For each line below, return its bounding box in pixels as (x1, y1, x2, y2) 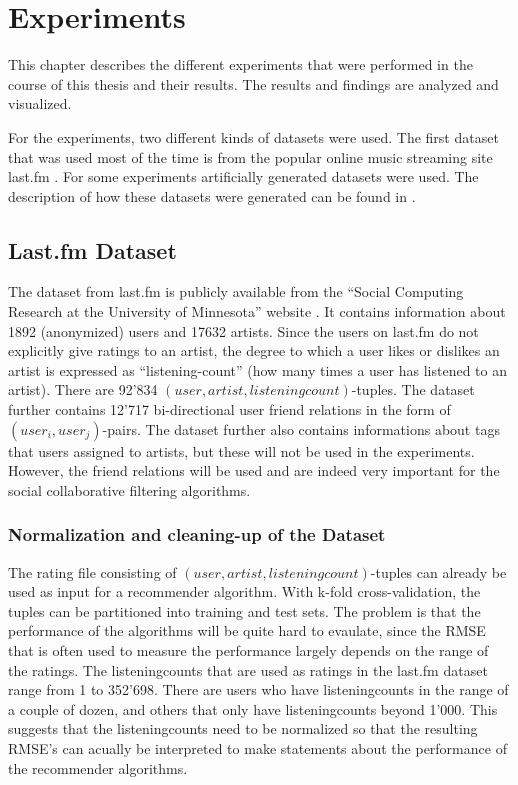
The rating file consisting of (8, 561, 177, 582)
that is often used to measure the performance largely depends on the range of (8, 640, 489, 661)
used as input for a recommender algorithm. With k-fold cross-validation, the (8, 581, 481, 602)
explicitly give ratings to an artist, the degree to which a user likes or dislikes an (8, 340, 500, 361)
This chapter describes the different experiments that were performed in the (8, 54, 473, 75)
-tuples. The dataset (351, 379, 475, 400)
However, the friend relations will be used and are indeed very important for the (8, 460, 500, 481)
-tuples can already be (370, 561, 507, 582)
